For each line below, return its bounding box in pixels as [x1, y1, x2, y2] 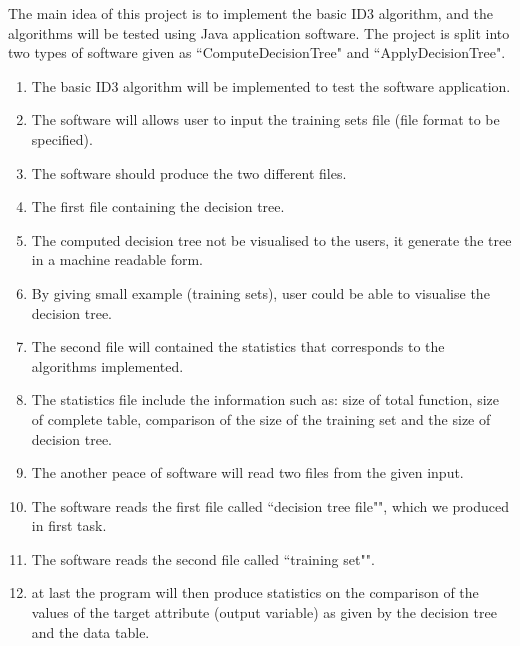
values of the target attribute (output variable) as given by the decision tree [31, 602, 497, 623]
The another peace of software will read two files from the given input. [31, 462, 464, 483]
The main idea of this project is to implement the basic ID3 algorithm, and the [8, 3, 494, 23]
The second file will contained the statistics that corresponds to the [31, 336, 445, 357]
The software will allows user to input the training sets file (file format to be [31, 109, 500, 130]
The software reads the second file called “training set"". [31, 548, 375, 569]
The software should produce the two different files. [31, 162, 347, 183]
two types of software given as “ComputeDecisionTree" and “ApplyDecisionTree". [8, 42, 506, 63]
